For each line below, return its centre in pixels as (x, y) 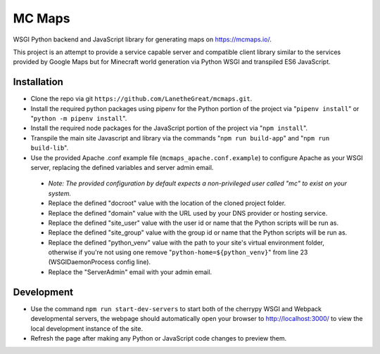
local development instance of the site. (87, 328)
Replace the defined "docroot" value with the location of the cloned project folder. (167, 203)
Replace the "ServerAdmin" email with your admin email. (130, 272)
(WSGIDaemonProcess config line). (100, 262)
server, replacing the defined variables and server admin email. (122, 167)
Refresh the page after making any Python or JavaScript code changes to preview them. (159, 338)
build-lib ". (50, 148)
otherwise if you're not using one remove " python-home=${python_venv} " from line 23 (178, 252)
